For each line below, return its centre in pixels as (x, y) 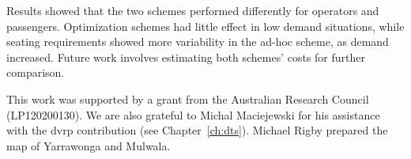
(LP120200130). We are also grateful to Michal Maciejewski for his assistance (193, 114)
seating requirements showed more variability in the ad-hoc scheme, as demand (198, 42)
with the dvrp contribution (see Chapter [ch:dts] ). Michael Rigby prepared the (197, 130)
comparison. (36, 72)
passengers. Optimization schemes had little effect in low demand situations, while (205, 26)
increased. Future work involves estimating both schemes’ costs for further (186, 57)
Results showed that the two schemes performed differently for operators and (193, 10)
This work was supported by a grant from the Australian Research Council (188, 98)
